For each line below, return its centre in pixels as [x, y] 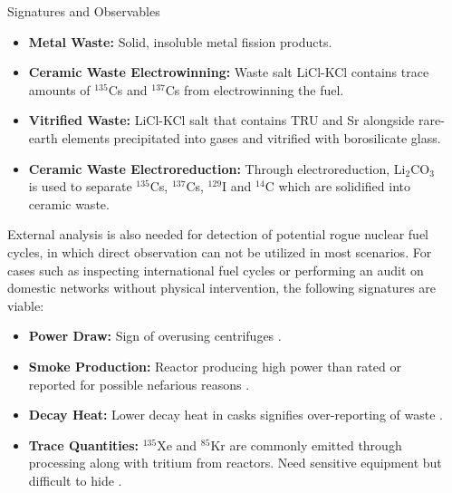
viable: [26, 305]
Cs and [128, 89]
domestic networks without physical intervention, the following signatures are [222, 288]
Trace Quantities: [84, 445]
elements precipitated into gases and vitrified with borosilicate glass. [251, 137]
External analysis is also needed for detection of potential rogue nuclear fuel [218, 234]
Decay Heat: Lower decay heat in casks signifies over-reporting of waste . [236, 415]
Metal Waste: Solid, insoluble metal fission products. [180, 41]
